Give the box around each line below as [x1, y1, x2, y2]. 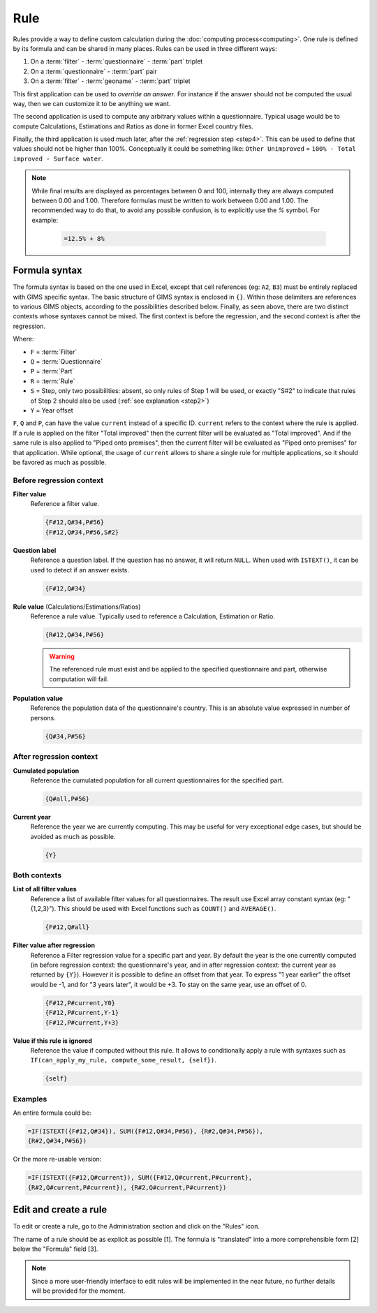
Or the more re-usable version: [13, 1155, 102, 1164]
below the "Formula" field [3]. [13, 1245, 98, 1253]
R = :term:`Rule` [30, 377, 75, 385]
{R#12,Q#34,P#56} [45, 630, 105, 639]
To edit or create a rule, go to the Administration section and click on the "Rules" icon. [13, 1222, 260, 1231]
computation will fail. [49, 674, 109, 683]
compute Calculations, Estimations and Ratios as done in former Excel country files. [13, 122, 254, 131]
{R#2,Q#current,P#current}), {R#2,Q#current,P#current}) [27, 1183, 227, 1192]
